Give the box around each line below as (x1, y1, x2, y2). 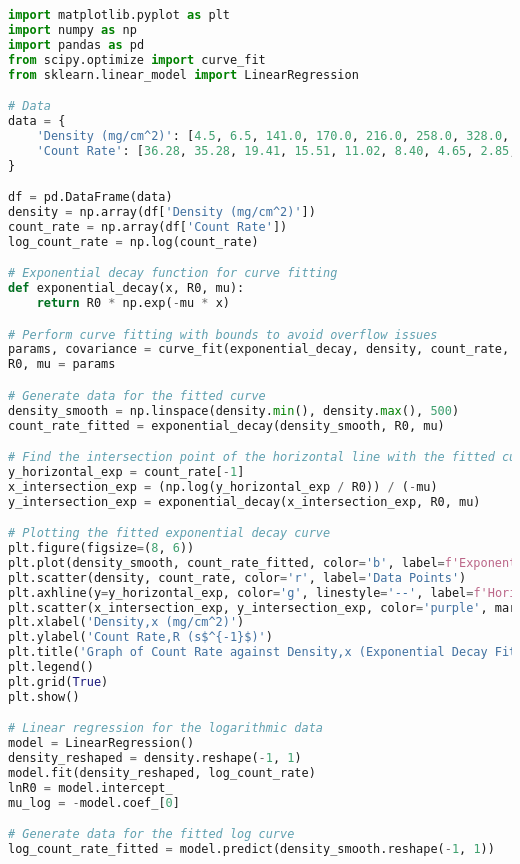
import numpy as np (8, 22, 137, 37)
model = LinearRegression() (8, 736, 195, 751)
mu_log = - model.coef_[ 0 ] (8, 795, 180, 810)
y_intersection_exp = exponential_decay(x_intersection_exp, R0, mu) (8, 494, 481, 509)
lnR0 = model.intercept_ (8, 780, 173, 795)
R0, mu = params (8, 357, 116, 372)
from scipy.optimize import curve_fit (8, 52, 266, 67)
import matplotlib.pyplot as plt (8, 8, 230, 22)
